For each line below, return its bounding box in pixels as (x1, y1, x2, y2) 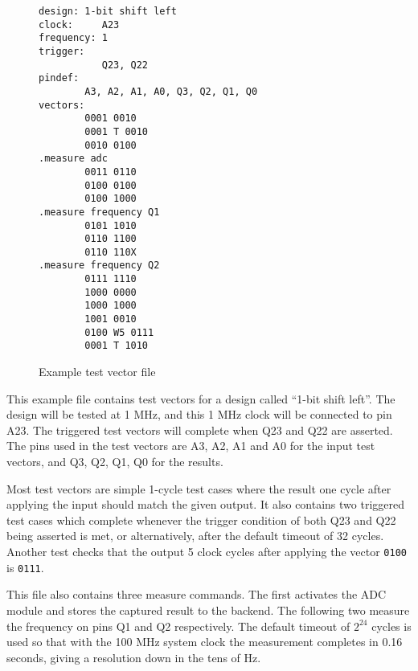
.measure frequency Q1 (39, 206, 160, 218)
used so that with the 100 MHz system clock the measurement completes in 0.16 (6, 633, 403, 650)
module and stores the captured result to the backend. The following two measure (6, 601, 410, 618)
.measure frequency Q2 (39, 260, 160, 272)
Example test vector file (39, 363, 156, 380)
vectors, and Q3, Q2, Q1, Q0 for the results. (6, 453, 223, 470)
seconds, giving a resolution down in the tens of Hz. (6, 648, 261, 665)
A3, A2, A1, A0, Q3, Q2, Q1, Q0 (84, 85, 258, 97)
